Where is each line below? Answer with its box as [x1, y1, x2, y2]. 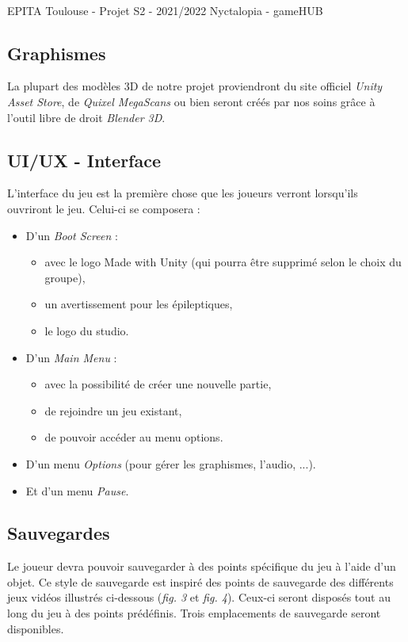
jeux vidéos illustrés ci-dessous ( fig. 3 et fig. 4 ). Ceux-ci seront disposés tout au [7, 589, 391, 606]
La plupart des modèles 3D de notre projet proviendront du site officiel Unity [7, 78, 383, 94]
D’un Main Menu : [25, 349, 117, 365]
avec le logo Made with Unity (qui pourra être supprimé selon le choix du [44, 254, 402, 270]
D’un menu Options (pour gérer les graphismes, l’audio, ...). [25, 455, 316, 472]
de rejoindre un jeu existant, [44, 402, 182, 418]
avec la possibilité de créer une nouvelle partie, [44, 376, 272, 392]
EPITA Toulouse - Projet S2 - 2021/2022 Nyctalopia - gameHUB [7, 2, 323, 18]
